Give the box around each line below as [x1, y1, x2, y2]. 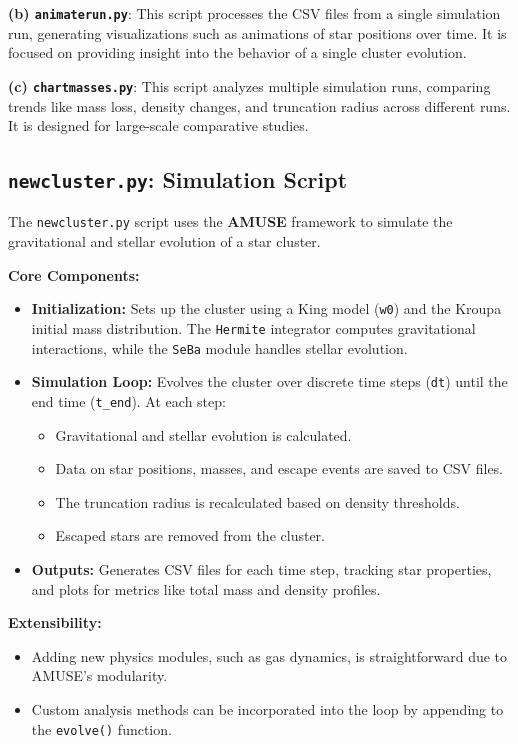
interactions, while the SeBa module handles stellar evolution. [31, 337, 408, 358]
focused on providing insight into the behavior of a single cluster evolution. [8, 42, 467, 63]
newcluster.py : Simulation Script [8, 164, 348, 195]
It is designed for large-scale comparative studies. [8, 115, 309, 136]
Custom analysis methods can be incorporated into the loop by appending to [31, 698, 504, 719]
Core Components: [8, 264, 140, 285]
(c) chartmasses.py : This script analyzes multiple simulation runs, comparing [8, 75, 491, 96]
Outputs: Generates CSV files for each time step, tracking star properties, [31, 558, 492, 579]
